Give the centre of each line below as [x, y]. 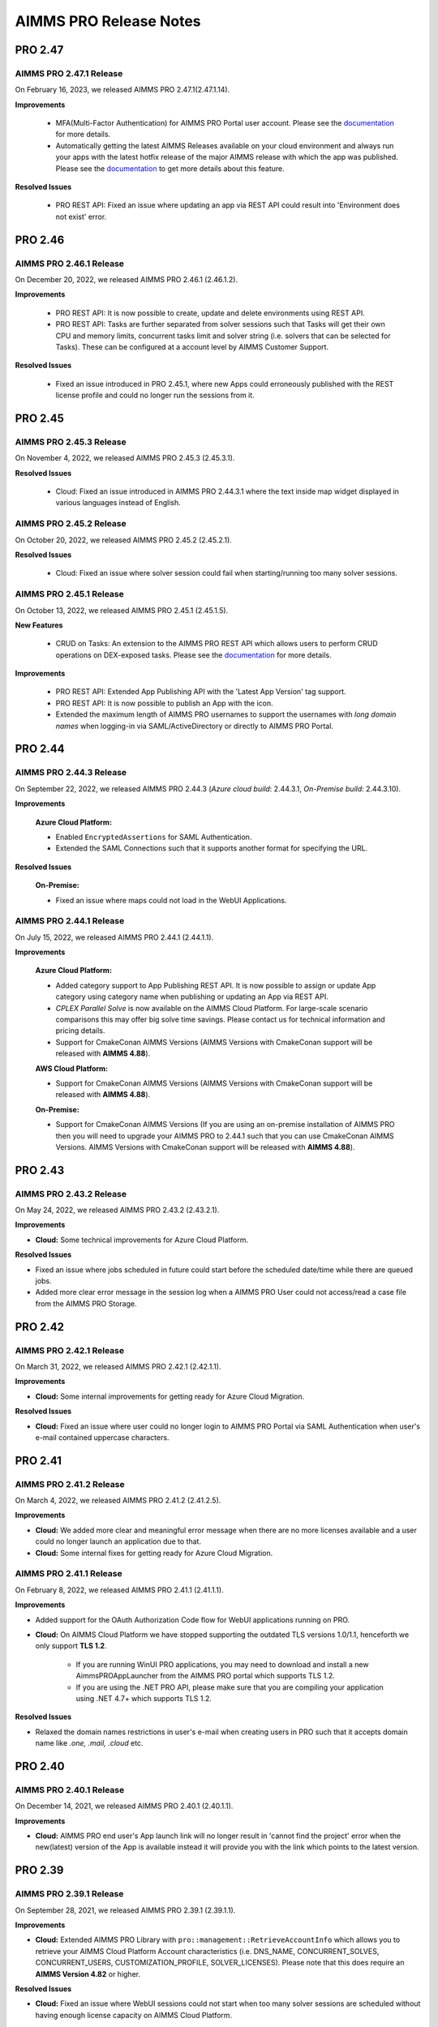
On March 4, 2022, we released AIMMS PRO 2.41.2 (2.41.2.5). [118, 1501]
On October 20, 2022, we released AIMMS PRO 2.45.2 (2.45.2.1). [124, 540]
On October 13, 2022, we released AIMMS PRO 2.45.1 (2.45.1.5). [122, 610]
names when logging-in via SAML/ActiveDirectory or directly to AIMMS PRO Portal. [195, 726]
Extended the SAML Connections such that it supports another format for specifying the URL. [212, 848]
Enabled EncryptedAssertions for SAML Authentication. [154, 837]
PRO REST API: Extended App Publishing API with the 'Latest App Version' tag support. [201, 692]
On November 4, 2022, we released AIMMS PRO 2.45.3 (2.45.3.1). [125, 458]
